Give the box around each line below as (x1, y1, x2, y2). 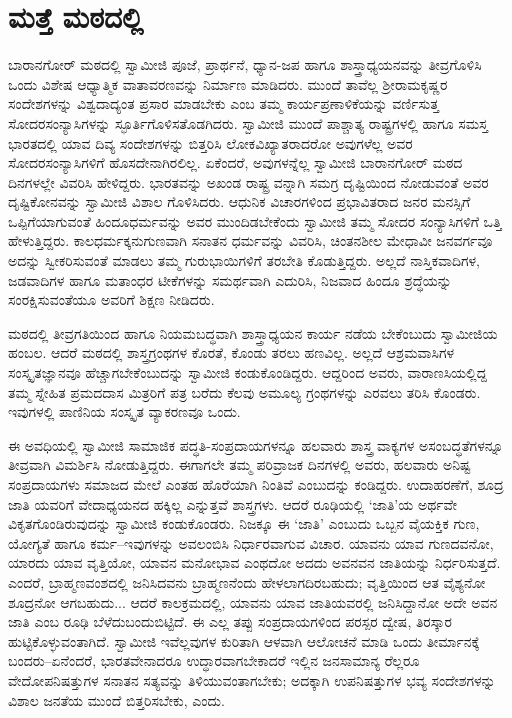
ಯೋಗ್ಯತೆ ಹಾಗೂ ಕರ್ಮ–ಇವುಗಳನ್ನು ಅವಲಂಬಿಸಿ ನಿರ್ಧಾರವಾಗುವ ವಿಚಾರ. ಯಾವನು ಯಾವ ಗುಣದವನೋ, (8, 532, 494, 553)
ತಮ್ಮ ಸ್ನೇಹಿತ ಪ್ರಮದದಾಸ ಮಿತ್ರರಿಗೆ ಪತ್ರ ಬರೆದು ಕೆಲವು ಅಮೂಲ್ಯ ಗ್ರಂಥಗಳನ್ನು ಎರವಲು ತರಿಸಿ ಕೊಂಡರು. (8, 381, 481, 402)
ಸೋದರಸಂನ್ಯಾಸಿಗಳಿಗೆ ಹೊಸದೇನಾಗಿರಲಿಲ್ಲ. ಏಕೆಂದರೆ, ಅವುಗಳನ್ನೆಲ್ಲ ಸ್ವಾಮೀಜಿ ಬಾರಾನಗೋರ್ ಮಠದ (8, 152, 463, 173)
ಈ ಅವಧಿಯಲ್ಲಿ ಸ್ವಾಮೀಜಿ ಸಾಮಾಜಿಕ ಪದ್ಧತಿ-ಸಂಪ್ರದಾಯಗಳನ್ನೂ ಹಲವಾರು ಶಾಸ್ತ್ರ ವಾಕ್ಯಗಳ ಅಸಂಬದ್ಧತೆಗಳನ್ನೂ (8, 434, 504, 455)
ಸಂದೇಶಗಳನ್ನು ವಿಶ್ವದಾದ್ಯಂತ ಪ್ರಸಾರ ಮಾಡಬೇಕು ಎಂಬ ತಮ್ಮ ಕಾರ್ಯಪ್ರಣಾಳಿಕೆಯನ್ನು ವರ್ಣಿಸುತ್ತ (8, 93, 439, 114)
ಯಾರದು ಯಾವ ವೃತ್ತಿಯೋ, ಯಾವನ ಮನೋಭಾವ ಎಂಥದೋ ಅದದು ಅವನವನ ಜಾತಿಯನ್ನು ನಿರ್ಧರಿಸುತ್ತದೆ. (8, 552, 501, 573)
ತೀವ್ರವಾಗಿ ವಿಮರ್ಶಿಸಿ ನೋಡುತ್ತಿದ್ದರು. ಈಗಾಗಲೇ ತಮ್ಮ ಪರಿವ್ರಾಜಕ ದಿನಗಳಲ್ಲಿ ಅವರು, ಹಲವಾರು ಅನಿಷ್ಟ (8, 454, 471, 475)
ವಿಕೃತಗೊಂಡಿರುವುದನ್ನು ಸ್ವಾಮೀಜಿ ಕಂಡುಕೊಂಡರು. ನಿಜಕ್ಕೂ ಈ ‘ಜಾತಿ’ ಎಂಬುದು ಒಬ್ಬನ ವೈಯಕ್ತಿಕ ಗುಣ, (8, 513, 480, 534)
